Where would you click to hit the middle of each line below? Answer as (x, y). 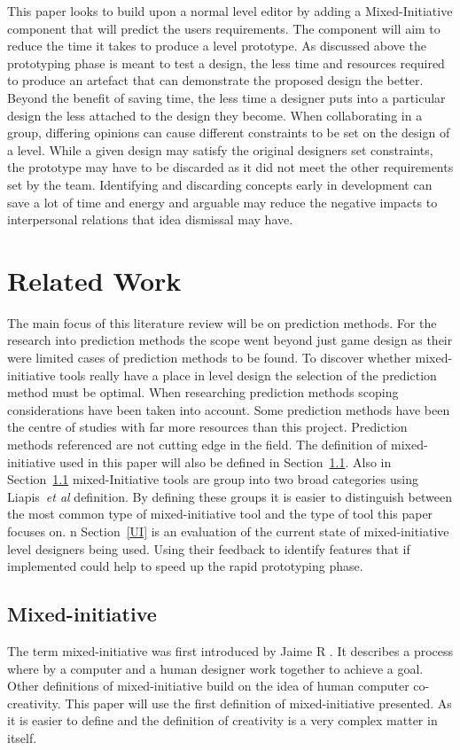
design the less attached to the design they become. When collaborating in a (215, 115)
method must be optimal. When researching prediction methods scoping (203, 392)
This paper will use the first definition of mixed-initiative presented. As (258, 703)
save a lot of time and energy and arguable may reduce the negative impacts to (222, 202)
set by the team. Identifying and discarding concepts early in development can (220, 184)
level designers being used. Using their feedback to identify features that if (209, 548)
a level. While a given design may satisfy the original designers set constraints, (220, 149)
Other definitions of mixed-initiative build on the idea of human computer (208, 686)
